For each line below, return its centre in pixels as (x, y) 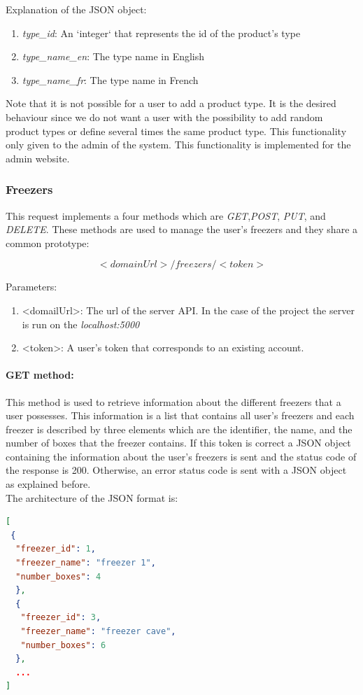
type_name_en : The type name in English (113, 56)
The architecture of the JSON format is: (92, 497)
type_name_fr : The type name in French (110, 79)
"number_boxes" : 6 (63, 645)
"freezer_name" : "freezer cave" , (98, 632)
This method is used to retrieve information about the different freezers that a (173, 401)
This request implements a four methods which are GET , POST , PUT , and (166, 215)
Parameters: (31, 287)
